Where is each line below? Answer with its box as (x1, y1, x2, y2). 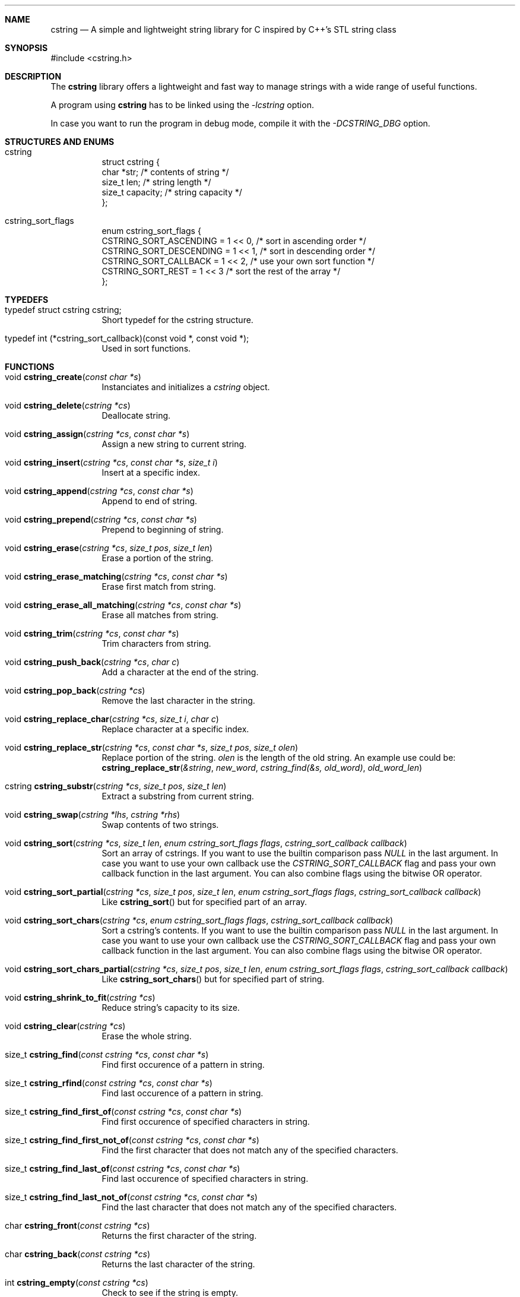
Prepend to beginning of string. (102, 524, 224, 534)
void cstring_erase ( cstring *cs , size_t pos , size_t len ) (5, 543, 213, 553)
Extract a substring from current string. (102, 791, 254, 801)
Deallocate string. (102, 410, 171, 420)
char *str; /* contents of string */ (102, 167, 229, 177)
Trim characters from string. (102, 638, 211, 648)
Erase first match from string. (102, 581, 216, 591)
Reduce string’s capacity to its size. (102, 1002, 240, 1013)
